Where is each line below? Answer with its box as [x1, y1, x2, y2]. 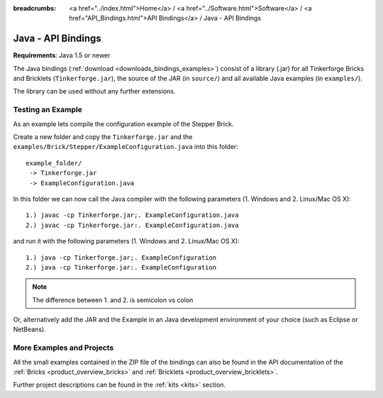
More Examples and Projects [13, 343, 114, 353]
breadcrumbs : [13, 4, 57, 12]
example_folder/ [26, 159, 82, 167]
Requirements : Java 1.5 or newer [13, 51, 111, 60]
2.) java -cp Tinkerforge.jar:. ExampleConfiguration [26, 263, 216, 271]
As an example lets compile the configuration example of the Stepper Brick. [13, 119, 234, 128]
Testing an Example [13, 105, 83, 115]
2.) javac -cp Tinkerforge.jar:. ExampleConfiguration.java [26, 221, 239, 229]
